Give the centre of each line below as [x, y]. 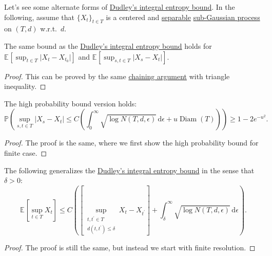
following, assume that [40, 17]
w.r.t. [49, 29]
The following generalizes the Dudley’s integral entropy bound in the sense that [129, 170]
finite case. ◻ [26, 152]
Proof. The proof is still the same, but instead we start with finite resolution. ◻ [130, 248]
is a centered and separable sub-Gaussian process [183, 17]
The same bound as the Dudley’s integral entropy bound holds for [108, 45]
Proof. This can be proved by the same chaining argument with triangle [117, 76]
